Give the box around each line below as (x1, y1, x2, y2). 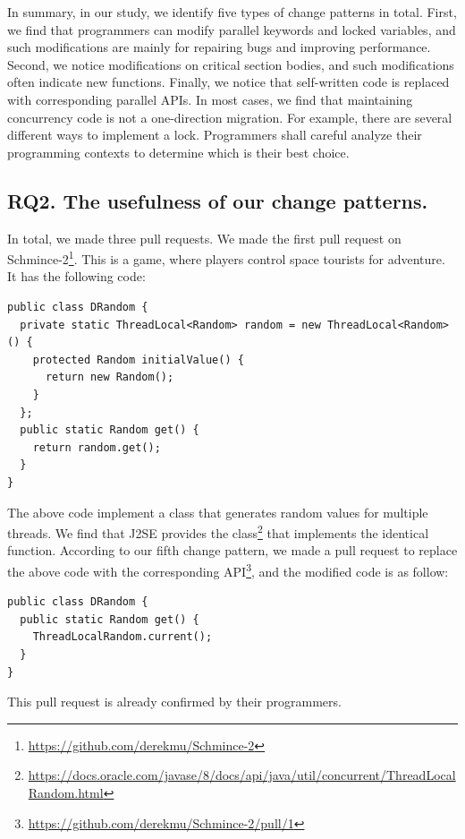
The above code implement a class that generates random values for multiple (7, 502, 428, 521)
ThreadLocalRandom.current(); (32, 630, 213, 644)
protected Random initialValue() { (32, 353, 244, 366)
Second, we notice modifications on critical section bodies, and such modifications (7, 55, 454, 73)
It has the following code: (7, 267, 146, 286)
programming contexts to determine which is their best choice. (7, 142, 350, 161)
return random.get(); (32, 441, 161, 454)
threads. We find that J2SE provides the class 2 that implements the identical (7, 521, 429, 542)
